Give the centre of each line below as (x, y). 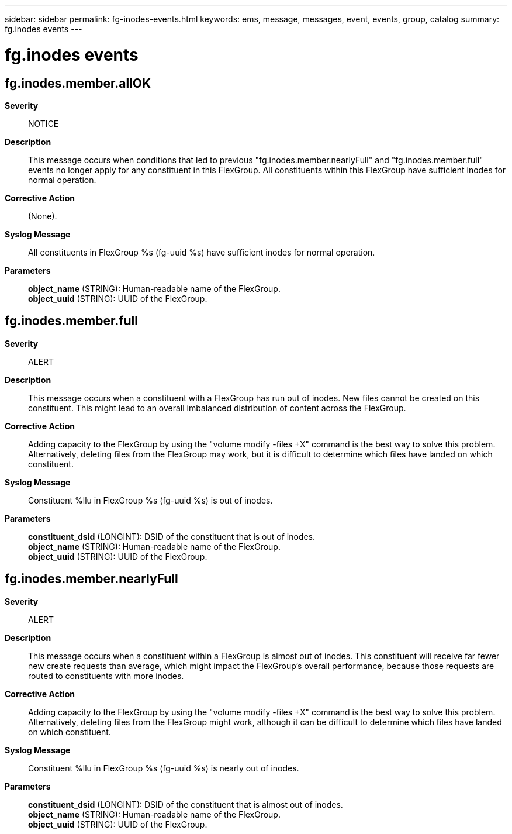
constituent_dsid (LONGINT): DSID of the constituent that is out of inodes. (172, 536)
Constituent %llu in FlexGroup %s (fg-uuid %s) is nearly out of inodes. (164, 768)
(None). (43, 216)
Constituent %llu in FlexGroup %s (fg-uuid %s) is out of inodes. (151, 500)
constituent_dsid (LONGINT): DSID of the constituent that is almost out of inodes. (186, 804)
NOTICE (44, 123)
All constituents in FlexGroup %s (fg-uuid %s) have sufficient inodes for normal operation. (202, 252)
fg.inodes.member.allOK (78, 83)
